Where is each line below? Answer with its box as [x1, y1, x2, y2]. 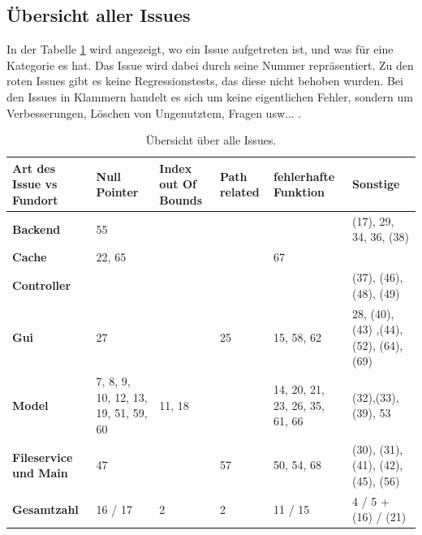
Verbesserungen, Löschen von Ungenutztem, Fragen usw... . [6, 104, 302, 121]
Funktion [273, 183, 325, 201]
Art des [12, 159, 56, 176]
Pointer [96, 183, 139, 201]
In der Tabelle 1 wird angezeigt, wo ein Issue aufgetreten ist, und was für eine [6, 41, 394, 58]
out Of [159, 175, 196, 192]
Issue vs [12, 175, 58, 192]
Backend [12, 220, 61, 237]
